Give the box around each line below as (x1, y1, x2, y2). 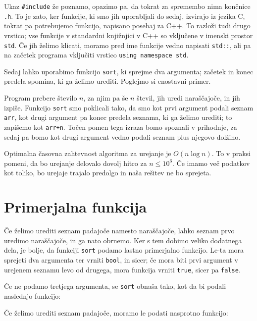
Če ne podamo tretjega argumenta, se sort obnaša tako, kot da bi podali (4, 281, 226, 291)
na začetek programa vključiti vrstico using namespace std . (4, 50, 189, 60)
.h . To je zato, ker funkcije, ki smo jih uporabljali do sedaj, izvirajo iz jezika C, (4, 10, 245, 21)
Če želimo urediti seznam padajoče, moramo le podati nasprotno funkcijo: (4, 307, 228, 318)
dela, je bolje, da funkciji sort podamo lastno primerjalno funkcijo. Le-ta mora (4, 245, 244, 255)
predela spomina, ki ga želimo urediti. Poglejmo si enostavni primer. (4, 76, 211, 86)
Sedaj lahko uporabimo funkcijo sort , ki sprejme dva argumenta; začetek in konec (4, 66, 254, 76)
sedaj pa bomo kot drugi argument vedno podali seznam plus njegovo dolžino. (4, 131, 241, 142)
